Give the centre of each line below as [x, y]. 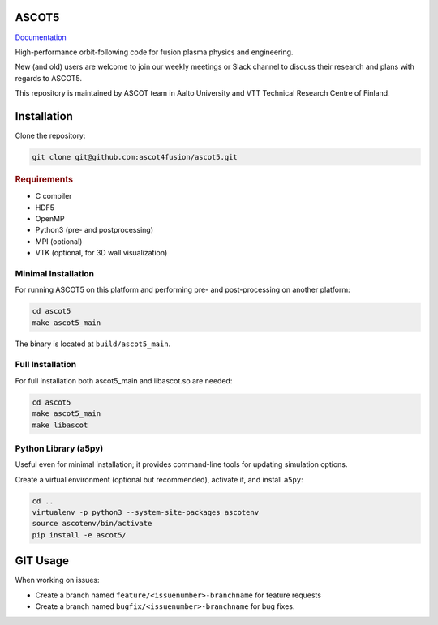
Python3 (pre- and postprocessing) [94, 230]
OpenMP [50, 218]
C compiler [54, 196]
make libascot [60, 425]
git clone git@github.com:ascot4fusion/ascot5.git [135, 157]
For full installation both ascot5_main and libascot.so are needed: [124, 380]
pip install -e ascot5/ [79, 535]
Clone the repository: [50, 135]
